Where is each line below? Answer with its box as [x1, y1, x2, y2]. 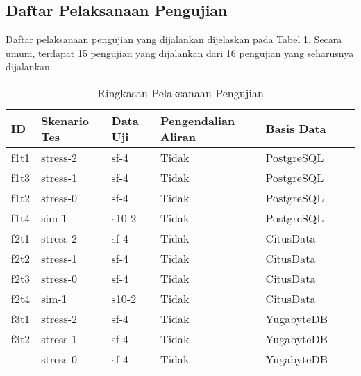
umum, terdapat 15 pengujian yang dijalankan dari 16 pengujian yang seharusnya [6, 45, 354, 60]
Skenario [41, 112, 90, 129]
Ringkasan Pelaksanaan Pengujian [97, 84, 264, 101]
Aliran [160, 128, 196, 145]
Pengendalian [160, 112, 235, 129]
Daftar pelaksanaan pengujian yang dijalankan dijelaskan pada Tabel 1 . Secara [6, 32, 342, 47]
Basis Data [265, 120, 326, 137]
